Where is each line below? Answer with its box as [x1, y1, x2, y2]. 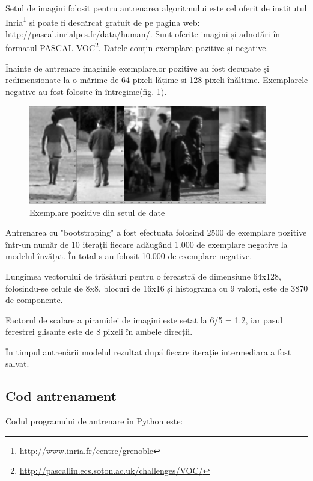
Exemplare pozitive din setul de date [29, 206, 165, 218]
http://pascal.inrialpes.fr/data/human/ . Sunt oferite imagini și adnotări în [5, 27, 281, 40]
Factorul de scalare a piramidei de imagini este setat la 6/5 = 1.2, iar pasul [5, 313, 283, 326]
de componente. [5, 293, 63, 306]
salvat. [5, 357, 29, 370]
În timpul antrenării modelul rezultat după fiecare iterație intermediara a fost [5, 345, 291, 358]
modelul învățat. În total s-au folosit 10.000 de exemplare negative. [5, 250, 252, 262]
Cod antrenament [5, 387, 117, 405]
